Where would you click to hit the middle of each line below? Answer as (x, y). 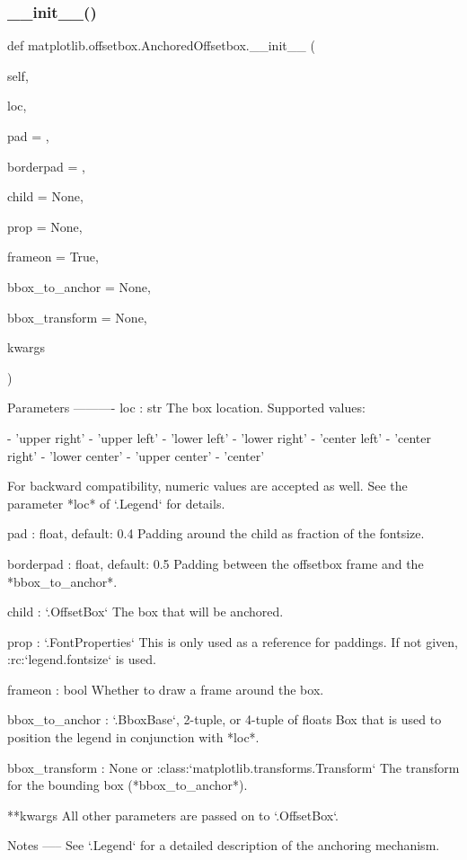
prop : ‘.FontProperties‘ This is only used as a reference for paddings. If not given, (233, 641)
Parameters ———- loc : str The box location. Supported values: (186, 408)
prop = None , (45, 226)
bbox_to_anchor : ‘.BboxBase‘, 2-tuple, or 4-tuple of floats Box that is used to (225, 719)
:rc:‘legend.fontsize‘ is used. (82, 659)
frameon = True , (53, 257)
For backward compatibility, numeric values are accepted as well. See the (207, 486)
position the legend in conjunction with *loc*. (133, 737)
